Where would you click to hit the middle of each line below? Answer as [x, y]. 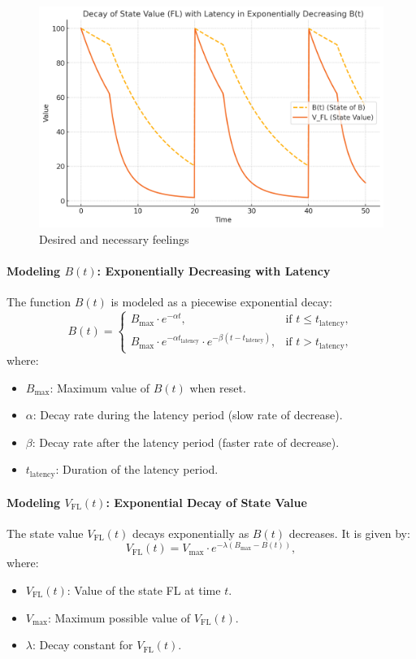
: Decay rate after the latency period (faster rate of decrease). [186, 442]
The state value [45, 533]
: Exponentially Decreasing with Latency [214, 271]
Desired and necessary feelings [114, 239]
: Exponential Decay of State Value [206, 502]
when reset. [218, 387]
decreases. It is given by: [349, 533]
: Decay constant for [82, 645]
